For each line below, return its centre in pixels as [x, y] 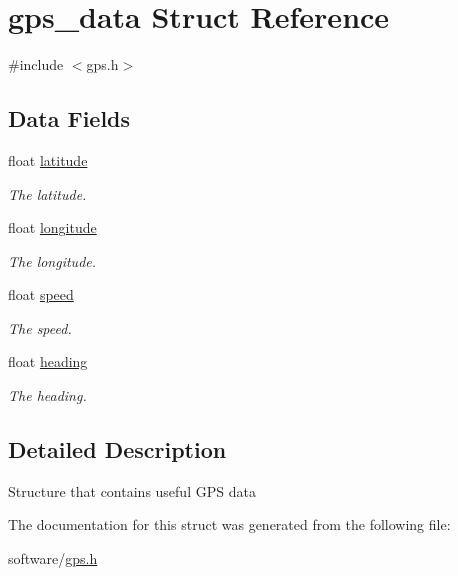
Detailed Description [117, 449]
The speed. [40, 327]
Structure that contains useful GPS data [132, 490]
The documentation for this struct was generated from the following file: [229, 524]
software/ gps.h [53, 558]
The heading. [47, 395]
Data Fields [69, 118]
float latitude [48, 159]
